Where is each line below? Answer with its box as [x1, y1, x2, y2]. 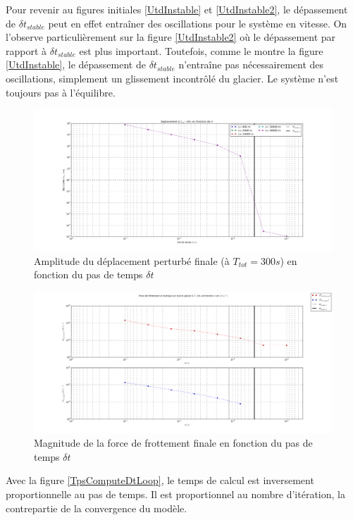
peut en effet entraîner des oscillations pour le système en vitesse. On [48, 16, 347, 30]
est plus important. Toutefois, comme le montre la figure [79, 43, 323, 58]
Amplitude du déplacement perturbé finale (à [34, 253, 230, 268]
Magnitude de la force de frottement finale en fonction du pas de [34, 435, 313, 450]
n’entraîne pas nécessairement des [178, 57, 324, 72]
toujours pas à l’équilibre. [6, 85, 116, 99]
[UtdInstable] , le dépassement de [6, 57, 146, 72]
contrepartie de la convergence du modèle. [6, 500, 187, 515]
